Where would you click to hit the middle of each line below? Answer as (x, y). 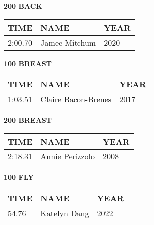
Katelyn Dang (65, 213)
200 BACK (23, 6)
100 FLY (19, 177)
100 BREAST (28, 63)
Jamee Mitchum (68, 42)
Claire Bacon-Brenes (76, 99)
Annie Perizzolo (68, 156)
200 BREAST (28, 120)
